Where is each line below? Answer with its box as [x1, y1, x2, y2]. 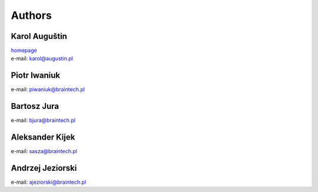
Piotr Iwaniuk [11, 71, 61, 81]
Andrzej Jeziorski [11, 163, 77, 173]
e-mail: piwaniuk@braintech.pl [11, 86, 85, 93]
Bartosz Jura [11, 101, 59, 111]
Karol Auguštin [11, 31, 68, 41]
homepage [11, 47, 38, 54]
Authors [11, 9, 52, 22]
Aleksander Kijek [11, 133, 75, 143]
